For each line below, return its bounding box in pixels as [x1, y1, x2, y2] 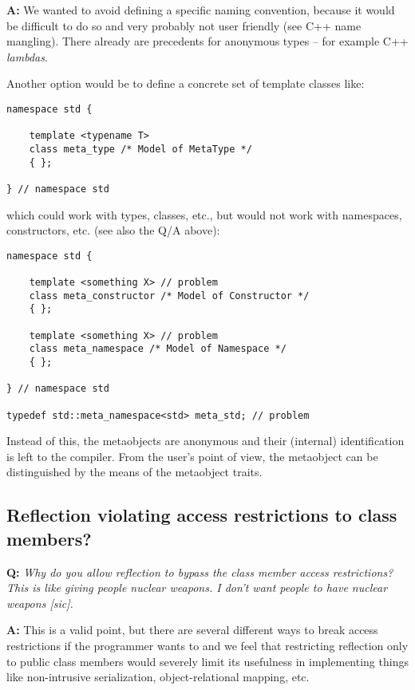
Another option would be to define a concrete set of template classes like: [6, 75, 365, 92]
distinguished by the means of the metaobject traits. [6, 463, 263, 480]
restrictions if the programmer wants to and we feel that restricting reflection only [6, 637, 409, 654]
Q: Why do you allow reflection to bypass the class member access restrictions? [6, 563, 393, 580]
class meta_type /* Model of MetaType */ [29, 143, 252, 155]
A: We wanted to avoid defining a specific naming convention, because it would [6, 2, 395, 18]
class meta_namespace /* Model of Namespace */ [29, 343, 287, 355]
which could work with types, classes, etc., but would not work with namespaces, [6, 206, 402, 223]
